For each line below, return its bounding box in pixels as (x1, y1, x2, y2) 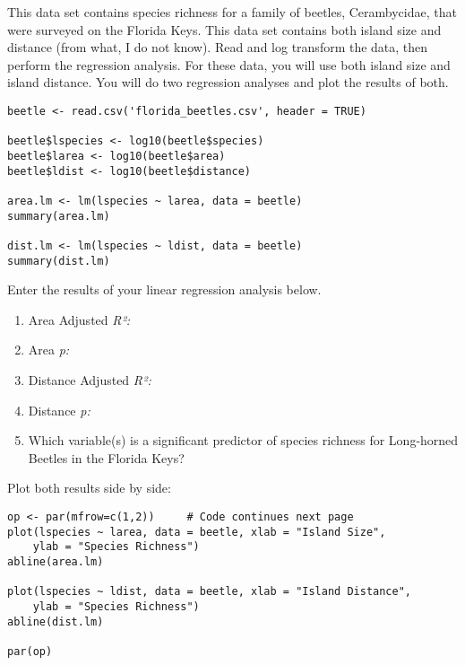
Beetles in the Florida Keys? (28, 448, 185, 467)
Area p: (28, 340, 70, 359)
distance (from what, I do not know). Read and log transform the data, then (7, 38, 428, 57)
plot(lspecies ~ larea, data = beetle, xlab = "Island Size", (7, 525, 386, 538)
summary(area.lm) (7, 209, 110, 223)
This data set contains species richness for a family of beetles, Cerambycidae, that (7, 3, 457, 21)
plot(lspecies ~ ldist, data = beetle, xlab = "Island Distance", (7, 585, 412, 599)
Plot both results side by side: (7, 478, 171, 497)
